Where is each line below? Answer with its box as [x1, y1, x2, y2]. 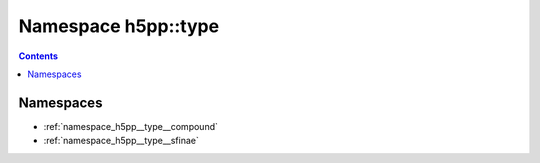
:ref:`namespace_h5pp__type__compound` [43, 120, 219, 132]
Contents [18, 50, 59, 62]
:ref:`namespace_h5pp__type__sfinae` [43, 135, 200, 147]
